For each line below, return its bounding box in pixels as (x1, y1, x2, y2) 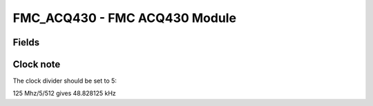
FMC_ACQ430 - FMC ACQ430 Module (12, 10, 237, 25)
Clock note (12, 59, 61, 70)
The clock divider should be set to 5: (12, 76, 117, 85)
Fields (12, 36, 40, 48)
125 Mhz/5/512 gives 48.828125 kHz (12, 89, 117, 98)
